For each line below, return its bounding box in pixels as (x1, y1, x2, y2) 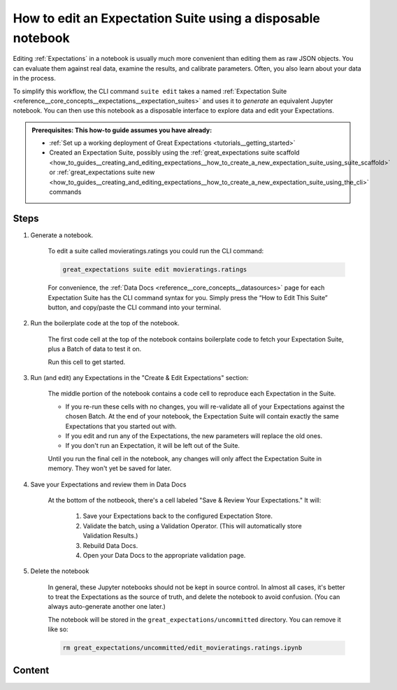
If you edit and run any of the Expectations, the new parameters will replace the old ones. (65, 431, 323, 440)
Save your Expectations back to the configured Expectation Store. (82, 512, 273, 521)
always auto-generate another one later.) (48, 603, 166, 611)
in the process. (13, 74, 56, 83)
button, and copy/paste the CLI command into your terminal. (48, 303, 222, 311)
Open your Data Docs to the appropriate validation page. (82, 551, 246, 559)
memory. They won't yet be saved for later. (48, 464, 172, 472)
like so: (48, 625, 69, 633)
